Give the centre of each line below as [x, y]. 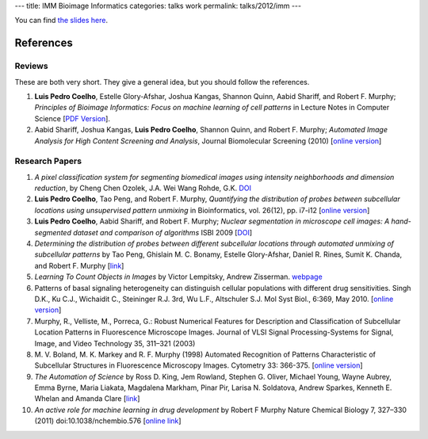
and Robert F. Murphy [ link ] [79, 265]
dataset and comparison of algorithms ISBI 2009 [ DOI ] [162, 232]
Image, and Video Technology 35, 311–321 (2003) [115, 343]
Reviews [31, 66]
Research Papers [48, 161]
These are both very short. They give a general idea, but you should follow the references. [162, 82]
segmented [53, 232]
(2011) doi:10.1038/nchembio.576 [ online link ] [108, 421]
